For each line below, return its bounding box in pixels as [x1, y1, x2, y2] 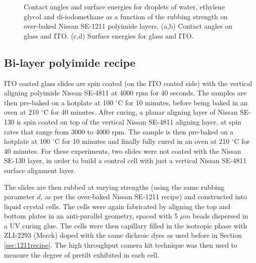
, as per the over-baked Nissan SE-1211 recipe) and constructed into [41, 191, 247, 202]
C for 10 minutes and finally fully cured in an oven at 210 [54, 136, 230, 146]
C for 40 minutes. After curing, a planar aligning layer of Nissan [43, 107, 238, 117]
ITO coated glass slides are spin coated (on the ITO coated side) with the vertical [4, 78, 253, 88]
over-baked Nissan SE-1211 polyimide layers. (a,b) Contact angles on [24, 21, 233, 31]
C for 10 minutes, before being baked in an [118, 97, 248, 107]
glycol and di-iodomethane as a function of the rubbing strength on [24, 11, 228, 21]
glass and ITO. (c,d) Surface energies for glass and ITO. [24, 30, 194, 41]
